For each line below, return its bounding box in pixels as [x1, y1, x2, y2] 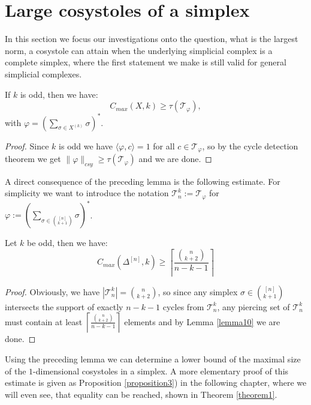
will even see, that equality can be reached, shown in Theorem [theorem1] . [5, 388, 277, 400]
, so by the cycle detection [202, 139, 298, 152]
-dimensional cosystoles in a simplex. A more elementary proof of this [33, 364, 289, 377]
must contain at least [5, 315, 83, 328]
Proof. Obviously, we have [5, 285, 100, 298]
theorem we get [5, 152, 61, 165]
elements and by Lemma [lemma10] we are [124, 315, 280, 328]
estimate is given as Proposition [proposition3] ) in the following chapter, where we [5, 376, 307, 389]
